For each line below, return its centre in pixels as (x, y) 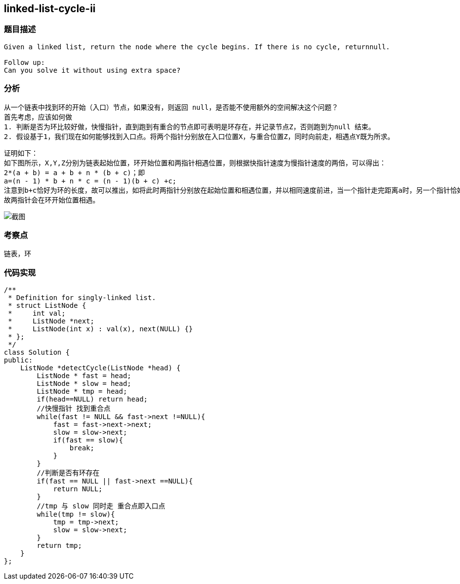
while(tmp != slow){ (76, 514)
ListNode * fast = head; (84, 376)
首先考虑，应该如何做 (38, 117)
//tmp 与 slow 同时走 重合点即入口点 (101, 506)
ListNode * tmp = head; (82, 392)
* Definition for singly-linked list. (82, 298)
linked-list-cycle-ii (50, 9)
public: (19, 360)
